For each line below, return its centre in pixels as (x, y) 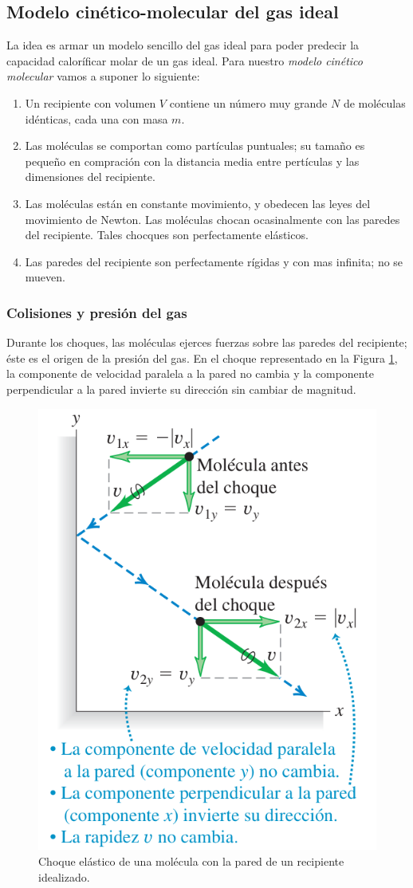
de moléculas (374, 102)
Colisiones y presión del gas (97, 312)
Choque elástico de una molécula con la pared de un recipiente (191, 860)
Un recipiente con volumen (90, 102)
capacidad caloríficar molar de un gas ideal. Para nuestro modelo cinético (185, 60)
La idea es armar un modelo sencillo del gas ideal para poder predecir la (183, 45)
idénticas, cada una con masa (96, 118)
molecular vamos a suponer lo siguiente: (103, 76)
